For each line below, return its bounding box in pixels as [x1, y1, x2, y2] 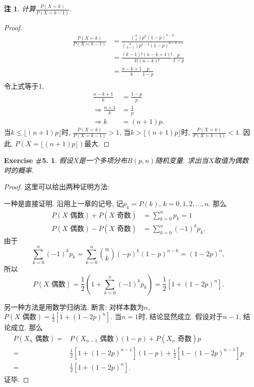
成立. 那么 [10, 322, 43, 332]
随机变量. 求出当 [155, 155, 209, 166]
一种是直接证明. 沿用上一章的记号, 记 [4, 198, 124, 208]
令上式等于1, [4, 80, 44, 91]
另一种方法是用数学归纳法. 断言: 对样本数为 [4, 301, 144, 312]
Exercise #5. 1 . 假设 [4, 155, 73, 166]
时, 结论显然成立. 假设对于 [138, 311, 223, 322]
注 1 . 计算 [4, 3, 36, 14]
